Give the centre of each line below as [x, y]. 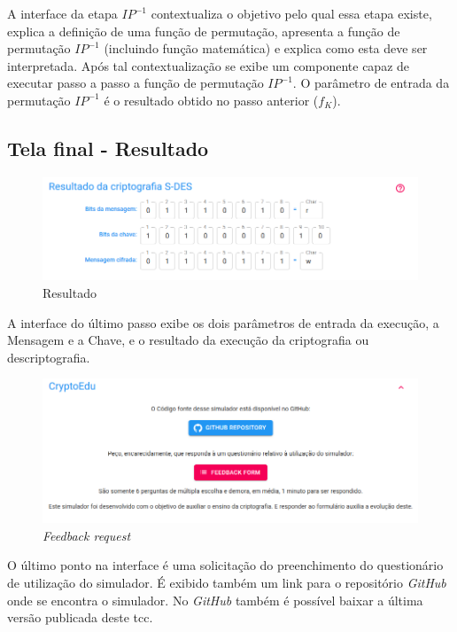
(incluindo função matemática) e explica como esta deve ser [266, 48]
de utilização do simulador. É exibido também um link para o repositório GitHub [227, 583]
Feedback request [87, 535]
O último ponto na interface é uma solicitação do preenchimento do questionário [225, 565]
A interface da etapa [62, 13]
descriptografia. [49, 357]
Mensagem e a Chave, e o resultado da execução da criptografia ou [188, 340]
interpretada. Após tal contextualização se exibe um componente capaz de [209, 65]
